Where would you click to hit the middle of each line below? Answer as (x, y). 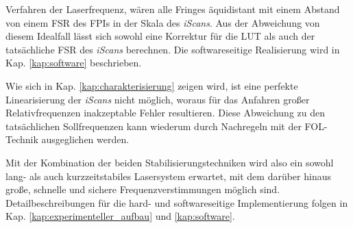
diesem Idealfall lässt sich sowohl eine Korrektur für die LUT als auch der (160, 36)
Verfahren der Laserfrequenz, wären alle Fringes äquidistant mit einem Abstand (173, 9)
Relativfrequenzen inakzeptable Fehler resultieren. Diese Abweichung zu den (166, 113)
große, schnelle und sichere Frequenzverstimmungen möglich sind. (143, 189)
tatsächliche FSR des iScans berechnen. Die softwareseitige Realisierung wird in (173, 49)
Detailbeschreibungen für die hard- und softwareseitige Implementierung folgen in (177, 202)
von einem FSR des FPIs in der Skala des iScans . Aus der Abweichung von (163, 22)
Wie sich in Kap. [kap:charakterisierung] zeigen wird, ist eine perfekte (152, 85)
